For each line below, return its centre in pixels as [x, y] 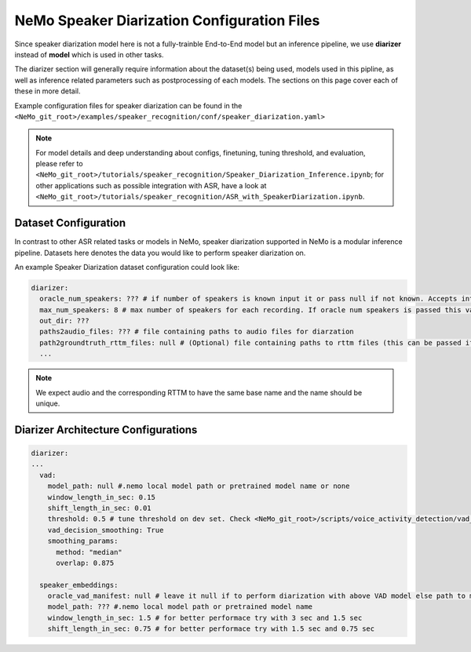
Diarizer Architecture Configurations [106, 430]
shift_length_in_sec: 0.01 [100, 508]
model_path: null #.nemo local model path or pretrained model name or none [199, 486]
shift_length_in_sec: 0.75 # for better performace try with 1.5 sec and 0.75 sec [211, 629]
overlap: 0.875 [85, 563]
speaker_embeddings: [79, 585]
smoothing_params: [83, 541]
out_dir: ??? [64, 321]
